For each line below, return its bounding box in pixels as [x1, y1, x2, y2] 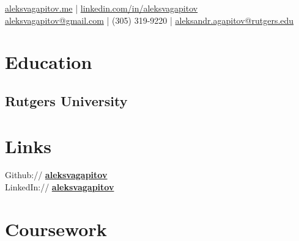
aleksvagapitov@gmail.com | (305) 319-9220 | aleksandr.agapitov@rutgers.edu [5, 13, 294, 26]
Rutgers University [5, 91, 128, 110]
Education [5, 49, 92, 74]
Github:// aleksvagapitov [5, 168, 108, 181]
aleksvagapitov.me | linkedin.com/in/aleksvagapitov [5, 2, 198, 14]
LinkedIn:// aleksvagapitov [5, 181, 114, 193]
